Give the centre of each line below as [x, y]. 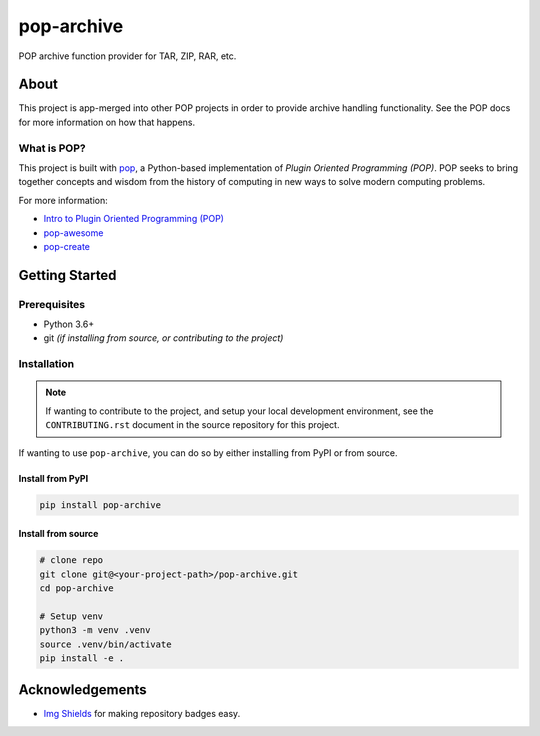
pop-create [66, 246]
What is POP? [52, 148]
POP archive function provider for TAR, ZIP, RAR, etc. [127, 56]
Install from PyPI [53, 478]
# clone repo [71, 560]
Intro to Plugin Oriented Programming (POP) [134, 219]
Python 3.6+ [69, 324]
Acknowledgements [82, 690]
